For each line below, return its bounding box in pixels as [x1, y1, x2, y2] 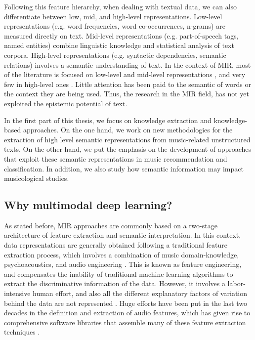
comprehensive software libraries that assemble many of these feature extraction [4, 317, 246, 327]
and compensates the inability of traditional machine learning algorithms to [4, 268, 233, 279]
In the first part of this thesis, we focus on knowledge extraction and [4, 115, 212, 125]
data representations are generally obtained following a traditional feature [4, 240, 227, 250]
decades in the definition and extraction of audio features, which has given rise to [4, 307, 251, 318]
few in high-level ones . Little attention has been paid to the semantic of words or [4, 79, 251, 89]
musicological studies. [4, 173, 69, 183]
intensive [4, 288, 31, 298]
